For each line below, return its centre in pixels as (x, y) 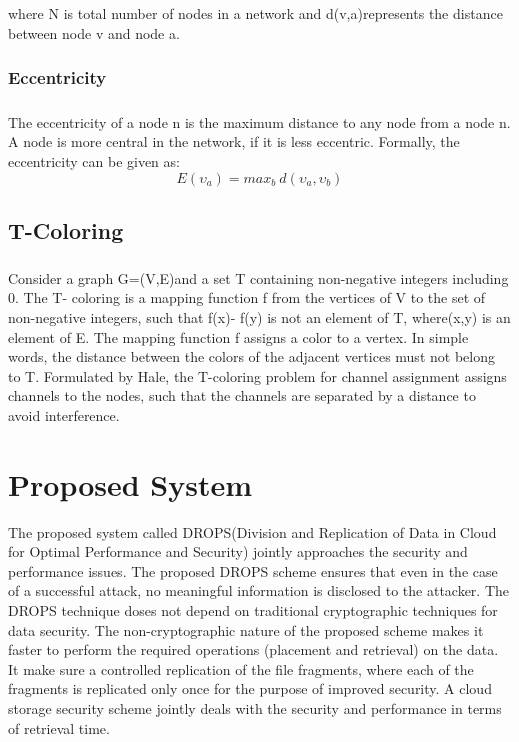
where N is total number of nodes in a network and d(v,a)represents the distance (255, 13)
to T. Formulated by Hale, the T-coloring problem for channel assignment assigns (257, 375)
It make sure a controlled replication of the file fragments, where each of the (241, 668)
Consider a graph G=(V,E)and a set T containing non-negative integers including (258, 277)
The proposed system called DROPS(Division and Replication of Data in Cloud (252, 531)
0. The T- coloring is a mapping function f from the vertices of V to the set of (247, 297)
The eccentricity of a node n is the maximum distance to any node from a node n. (259, 121)
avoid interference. (64, 414)
